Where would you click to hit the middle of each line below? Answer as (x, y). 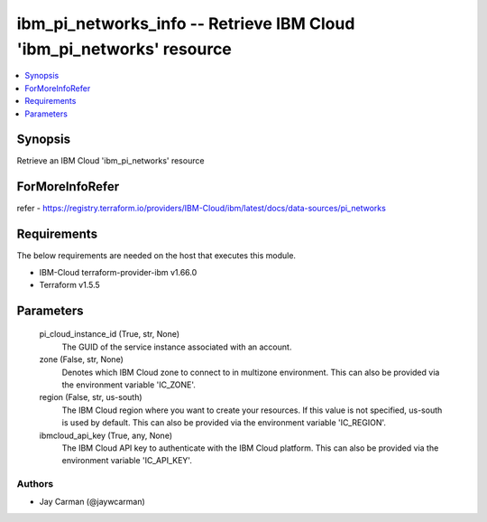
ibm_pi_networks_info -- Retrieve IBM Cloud (186, 23)
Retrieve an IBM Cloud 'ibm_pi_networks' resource (110, 161)
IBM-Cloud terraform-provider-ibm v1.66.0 (118, 272)
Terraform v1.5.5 (70, 285)
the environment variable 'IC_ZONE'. (129, 385)
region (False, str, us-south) (91, 397)
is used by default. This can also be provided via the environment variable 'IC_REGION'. (224, 423)
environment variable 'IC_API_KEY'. (127, 461)
